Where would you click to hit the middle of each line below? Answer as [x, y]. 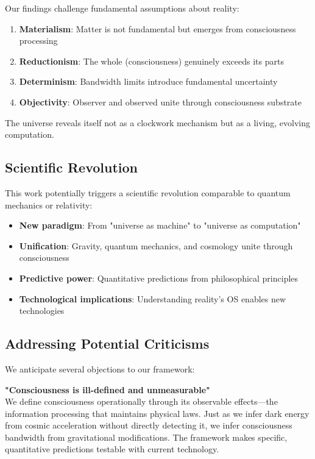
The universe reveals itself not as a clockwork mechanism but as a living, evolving [158, 122]
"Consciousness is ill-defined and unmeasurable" [108, 389]
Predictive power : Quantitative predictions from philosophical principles [159, 278]
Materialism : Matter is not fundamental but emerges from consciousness [157, 28]
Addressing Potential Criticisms [107, 343]
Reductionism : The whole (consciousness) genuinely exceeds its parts [151, 61]
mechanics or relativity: [49, 205]
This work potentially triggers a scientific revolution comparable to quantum [148, 192]
